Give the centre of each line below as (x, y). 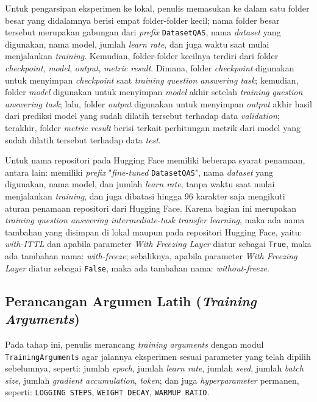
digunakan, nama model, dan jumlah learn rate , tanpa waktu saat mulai (140, 184)
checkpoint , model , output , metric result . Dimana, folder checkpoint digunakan (150, 68)
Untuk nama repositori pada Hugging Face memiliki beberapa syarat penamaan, (155, 160)
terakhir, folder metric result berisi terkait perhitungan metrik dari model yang (153, 127)
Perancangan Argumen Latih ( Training (131, 300)
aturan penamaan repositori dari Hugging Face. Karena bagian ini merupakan (151, 208)
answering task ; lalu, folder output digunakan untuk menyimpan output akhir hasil (158, 103)
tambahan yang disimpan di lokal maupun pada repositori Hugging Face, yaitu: (154, 232)
